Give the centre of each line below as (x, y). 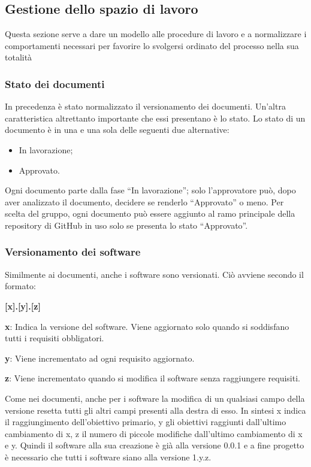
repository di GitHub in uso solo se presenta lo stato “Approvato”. (126, 225)
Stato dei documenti (55, 84)
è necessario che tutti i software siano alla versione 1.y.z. (108, 457)
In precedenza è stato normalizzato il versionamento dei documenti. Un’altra (145, 106)
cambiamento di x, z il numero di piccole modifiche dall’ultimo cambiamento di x (154, 433)
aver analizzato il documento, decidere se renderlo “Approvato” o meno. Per (144, 201)
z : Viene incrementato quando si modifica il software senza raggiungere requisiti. (153, 378)
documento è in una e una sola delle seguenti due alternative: (117, 130)
